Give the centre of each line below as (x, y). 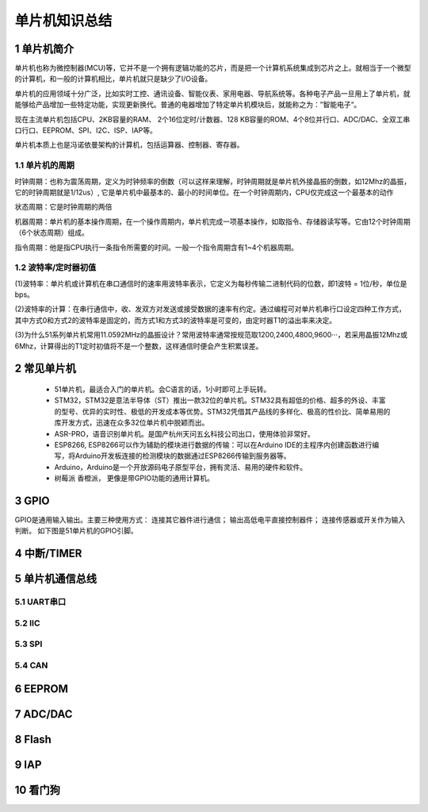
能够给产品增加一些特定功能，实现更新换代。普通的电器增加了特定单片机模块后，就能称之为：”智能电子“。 (188, 105)
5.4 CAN (31, 665)
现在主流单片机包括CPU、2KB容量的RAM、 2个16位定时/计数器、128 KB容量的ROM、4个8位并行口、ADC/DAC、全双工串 (212, 119)
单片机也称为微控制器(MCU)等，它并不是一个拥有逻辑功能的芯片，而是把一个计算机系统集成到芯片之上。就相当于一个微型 (213, 68)
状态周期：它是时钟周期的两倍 (63, 207)
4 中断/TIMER (48, 554)
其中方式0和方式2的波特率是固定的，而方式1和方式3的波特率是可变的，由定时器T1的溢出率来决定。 (176, 320)
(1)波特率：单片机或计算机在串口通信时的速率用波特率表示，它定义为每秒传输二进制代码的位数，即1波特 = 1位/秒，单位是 (211, 283)
